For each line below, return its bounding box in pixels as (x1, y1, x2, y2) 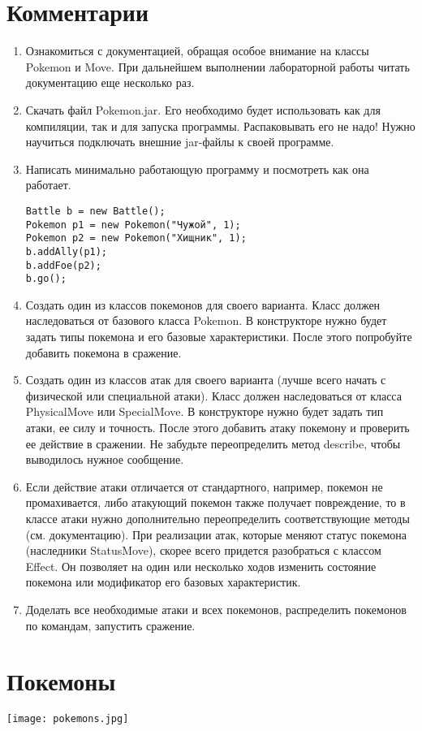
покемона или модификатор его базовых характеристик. (25, 573, 301, 590)
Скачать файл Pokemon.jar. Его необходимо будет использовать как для (25, 101, 381, 118)
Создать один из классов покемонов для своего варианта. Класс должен (25, 296, 381, 313)
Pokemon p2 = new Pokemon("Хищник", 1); (25, 232, 247, 244)
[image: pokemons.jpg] (6, 713, 129, 725)
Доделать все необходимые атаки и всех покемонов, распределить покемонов (25, 600, 407, 617)
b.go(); (25, 273, 67, 285)
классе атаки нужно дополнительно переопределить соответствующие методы (25, 509, 410, 526)
